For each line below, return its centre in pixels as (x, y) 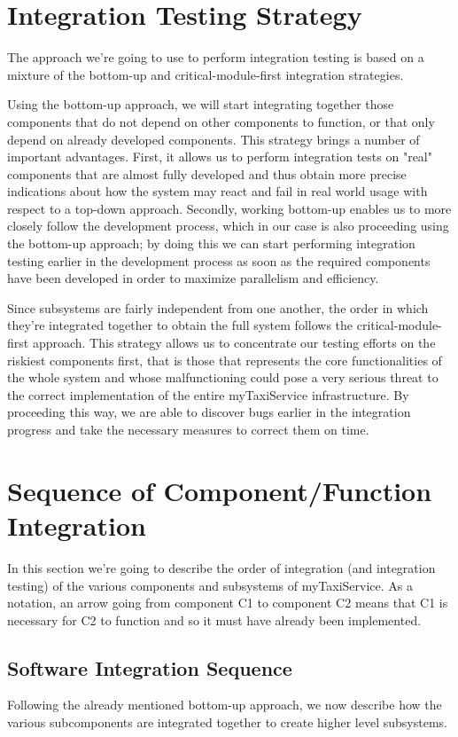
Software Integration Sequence (150, 667)
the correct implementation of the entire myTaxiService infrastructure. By (208, 394)
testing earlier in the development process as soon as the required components (219, 260)
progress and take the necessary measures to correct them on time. (188, 429)
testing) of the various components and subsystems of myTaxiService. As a (210, 585)
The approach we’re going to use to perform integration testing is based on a (216, 57)
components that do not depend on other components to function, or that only (221, 121)
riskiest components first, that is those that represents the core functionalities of (225, 360)
